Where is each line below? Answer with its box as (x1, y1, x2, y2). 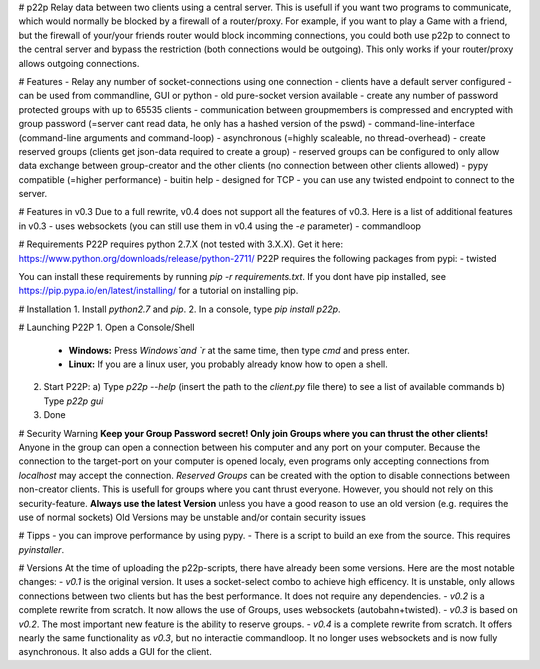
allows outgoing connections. (18, 57, 140, 69)
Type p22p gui (43, 395, 104, 407)
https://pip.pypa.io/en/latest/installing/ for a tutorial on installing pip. (18, 285, 299, 297)
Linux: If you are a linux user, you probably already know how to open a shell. (68, 358, 389, 370)
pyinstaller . (18, 543, 65, 555)
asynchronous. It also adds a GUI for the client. (18, 646, 212, 658)
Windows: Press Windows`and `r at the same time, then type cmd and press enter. (68, 344, 410, 356)
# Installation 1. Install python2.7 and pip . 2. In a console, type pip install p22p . (18, 303, 341, 315)
